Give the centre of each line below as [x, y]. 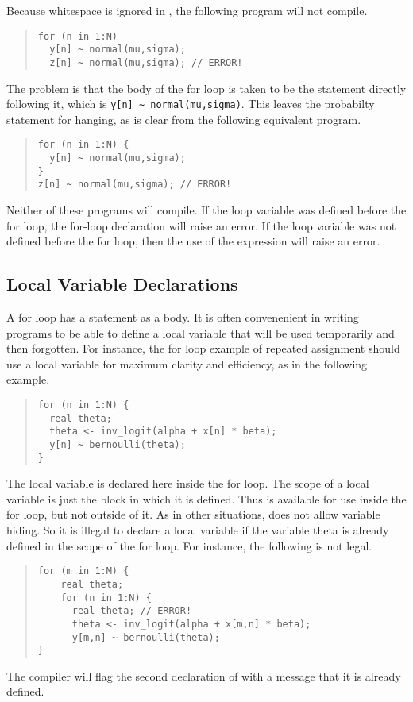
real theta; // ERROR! [132, 611]
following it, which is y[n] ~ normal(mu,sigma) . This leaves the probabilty [191, 104]
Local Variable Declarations [122, 284]
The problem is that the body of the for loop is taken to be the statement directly [206, 88]
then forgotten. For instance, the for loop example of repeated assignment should [203, 348]
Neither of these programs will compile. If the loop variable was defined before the [206, 210]
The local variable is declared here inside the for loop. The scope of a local [188, 483]
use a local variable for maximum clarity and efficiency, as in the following [187, 363]
